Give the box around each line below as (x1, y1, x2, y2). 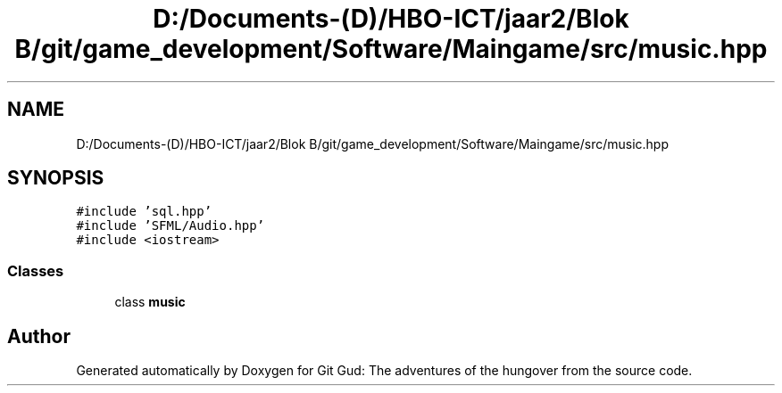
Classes (7, 261, 64, 280)
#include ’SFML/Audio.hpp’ (76, 218, 265, 233)
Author (7, 324, 71, 348)
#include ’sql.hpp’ (76, 204, 212, 219)
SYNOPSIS (7, 167, 104, 190)
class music (114, 294, 186, 310)
